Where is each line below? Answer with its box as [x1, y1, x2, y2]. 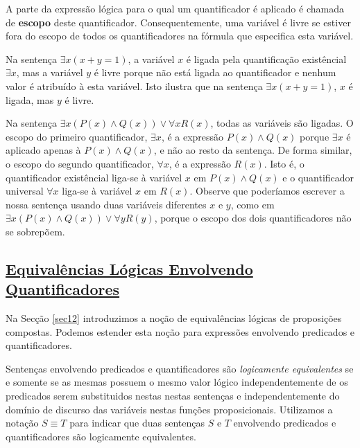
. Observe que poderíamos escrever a [189, 183, 345, 198]
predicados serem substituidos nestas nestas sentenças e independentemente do [6, 388, 340, 403]
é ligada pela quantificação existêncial [186, 51, 347, 66]
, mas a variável [16, 65, 83, 80]
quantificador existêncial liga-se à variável [6, 170, 182, 184]
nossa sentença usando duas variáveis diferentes [6, 197, 207, 211]
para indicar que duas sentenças [69, 415, 205, 430]
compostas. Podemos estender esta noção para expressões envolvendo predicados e [6, 324, 355, 339]
